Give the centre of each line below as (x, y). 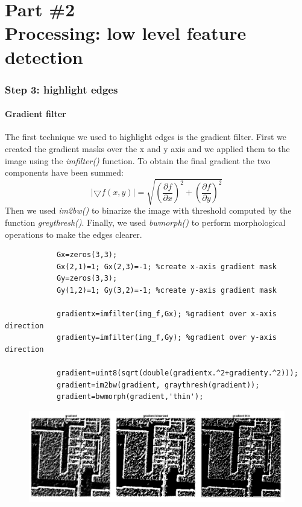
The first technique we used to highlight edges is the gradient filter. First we (146, 137)
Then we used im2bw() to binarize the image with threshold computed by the (148, 210)
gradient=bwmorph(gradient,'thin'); (130, 397)
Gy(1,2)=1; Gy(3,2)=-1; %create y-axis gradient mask (167, 290)
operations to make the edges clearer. (74, 234)
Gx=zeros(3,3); (87, 255)
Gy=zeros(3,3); (87, 279)
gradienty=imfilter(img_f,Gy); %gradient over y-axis (167, 338)
